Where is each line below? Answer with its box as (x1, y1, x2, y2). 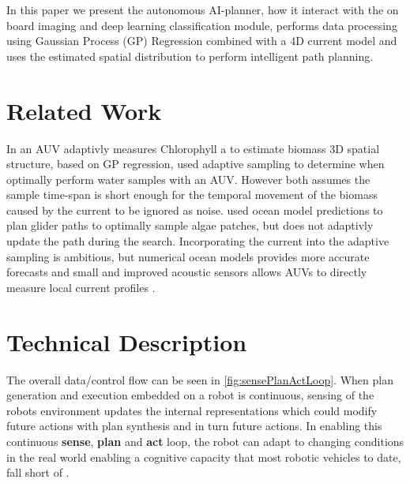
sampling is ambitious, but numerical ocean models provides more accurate (6, 248, 370, 264)
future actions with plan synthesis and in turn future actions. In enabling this (6, 417, 382, 434)
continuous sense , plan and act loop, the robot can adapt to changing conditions (6, 432, 404, 449)
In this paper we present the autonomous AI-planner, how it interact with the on (6, 2, 399, 17)
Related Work (6, 94, 162, 126)
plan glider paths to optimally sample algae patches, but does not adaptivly (6, 217, 374, 234)
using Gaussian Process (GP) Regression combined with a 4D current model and (6, 32, 397, 49)
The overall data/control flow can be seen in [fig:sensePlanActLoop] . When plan (6, 371, 393, 388)
